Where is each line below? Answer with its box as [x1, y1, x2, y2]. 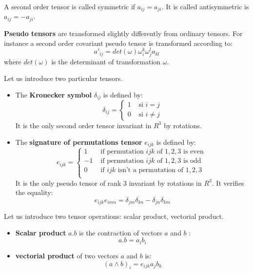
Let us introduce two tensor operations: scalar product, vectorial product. [4, 211, 224, 221]
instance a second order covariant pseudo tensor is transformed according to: [4, 38, 233, 48]
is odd [183, 157, 201, 165]
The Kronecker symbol [15, 89, 92, 99]
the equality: [15, 187, 53, 197]
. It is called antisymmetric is [161, 1, 249, 11]
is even [183, 148, 204, 156]
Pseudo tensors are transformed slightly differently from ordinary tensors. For [4, 28, 243, 38]
